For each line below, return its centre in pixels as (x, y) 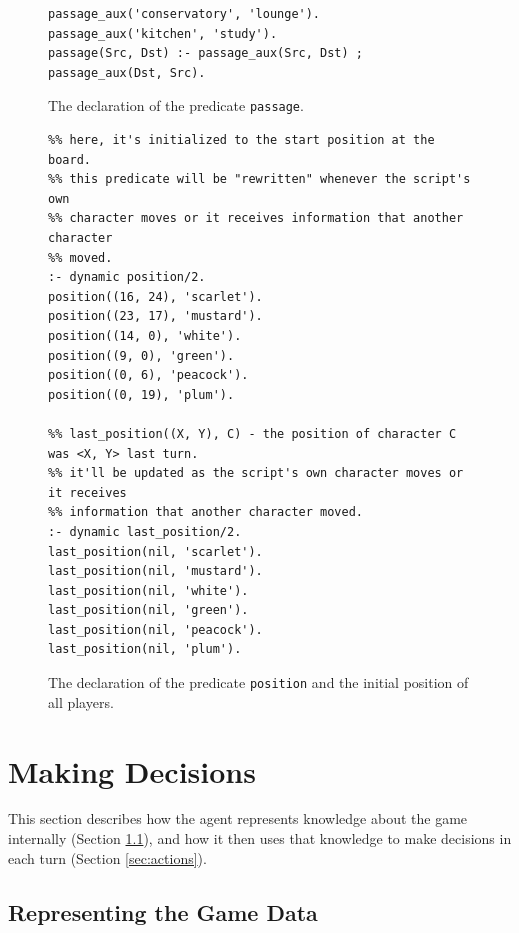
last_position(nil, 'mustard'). (155, 571)
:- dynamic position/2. (127, 277)
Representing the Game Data (163, 911)
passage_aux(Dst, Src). (127, 72)
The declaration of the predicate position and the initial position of (258, 682)
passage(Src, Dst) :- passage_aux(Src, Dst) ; (205, 53)
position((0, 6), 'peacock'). (148, 375)
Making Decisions (132, 770)
